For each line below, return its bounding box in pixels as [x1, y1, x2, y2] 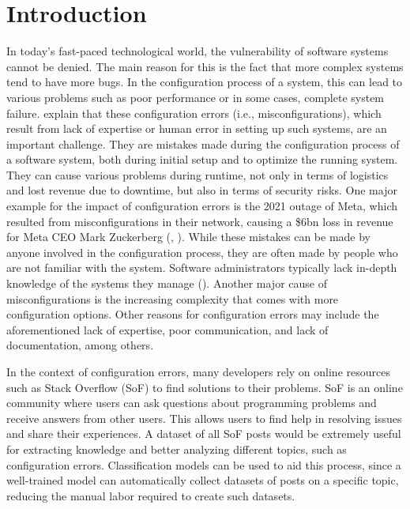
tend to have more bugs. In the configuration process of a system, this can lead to [6, 74, 403, 90]
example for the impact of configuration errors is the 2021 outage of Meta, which [6, 198, 398, 214]
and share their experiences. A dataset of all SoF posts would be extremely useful [6, 425, 401, 442]
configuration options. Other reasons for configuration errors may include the [6, 306, 379, 322]
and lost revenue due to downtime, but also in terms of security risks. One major [6, 182, 397, 198]
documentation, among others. [6, 337, 154, 353]
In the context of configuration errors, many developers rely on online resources [6, 364, 390, 379]
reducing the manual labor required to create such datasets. [6, 487, 295, 503]
